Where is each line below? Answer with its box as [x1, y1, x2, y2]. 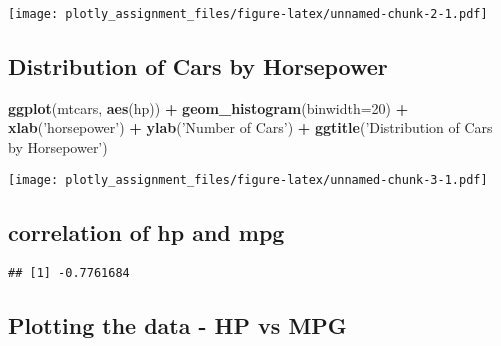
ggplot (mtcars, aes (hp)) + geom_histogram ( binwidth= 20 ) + [8, 97, 409, 118]
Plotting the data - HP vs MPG [8, 309, 347, 340]
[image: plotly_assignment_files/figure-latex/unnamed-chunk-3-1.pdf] [8, 172, 488, 187]
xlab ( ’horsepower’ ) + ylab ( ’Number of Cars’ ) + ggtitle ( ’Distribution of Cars [8, 117, 493, 138]
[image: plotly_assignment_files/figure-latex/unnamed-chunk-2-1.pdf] [8, 7, 488, 21]
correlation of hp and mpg [8, 216, 285, 247]
